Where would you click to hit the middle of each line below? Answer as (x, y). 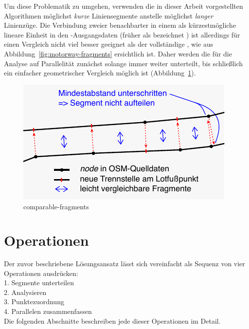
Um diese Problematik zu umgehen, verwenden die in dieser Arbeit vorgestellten (124, 6)
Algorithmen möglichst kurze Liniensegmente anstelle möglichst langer (109, 15)
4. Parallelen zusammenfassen (48, 311)
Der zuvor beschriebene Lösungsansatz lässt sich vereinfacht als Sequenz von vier (124, 264)
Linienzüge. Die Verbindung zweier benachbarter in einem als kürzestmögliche (120, 25)
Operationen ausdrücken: (41, 273)
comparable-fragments (56, 207)
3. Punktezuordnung (34, 302)
